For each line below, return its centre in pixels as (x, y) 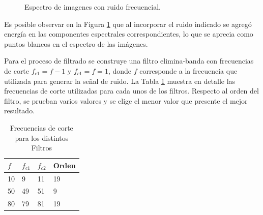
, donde (120, 70)
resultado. (20, 111)
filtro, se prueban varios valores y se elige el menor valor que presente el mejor (126, 100)
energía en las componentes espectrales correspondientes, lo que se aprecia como (129, 34)
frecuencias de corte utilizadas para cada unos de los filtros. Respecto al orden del (131, 91)
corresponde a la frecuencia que (188, 70)
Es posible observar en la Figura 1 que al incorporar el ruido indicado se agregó (128, 24)
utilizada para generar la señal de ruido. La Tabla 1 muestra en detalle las (120, 81)
